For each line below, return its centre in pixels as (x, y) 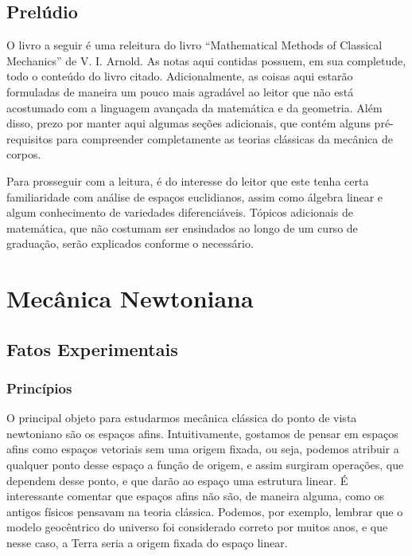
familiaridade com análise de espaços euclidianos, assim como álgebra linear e (195, 196)
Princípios (39, 388)
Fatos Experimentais (92, 348)
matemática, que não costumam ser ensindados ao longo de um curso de (182, 227)
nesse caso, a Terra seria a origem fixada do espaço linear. (147, 543)
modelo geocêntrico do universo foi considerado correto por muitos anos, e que (197, 527)
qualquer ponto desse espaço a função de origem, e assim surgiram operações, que (205, 465)
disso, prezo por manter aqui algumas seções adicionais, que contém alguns (189, 123)
